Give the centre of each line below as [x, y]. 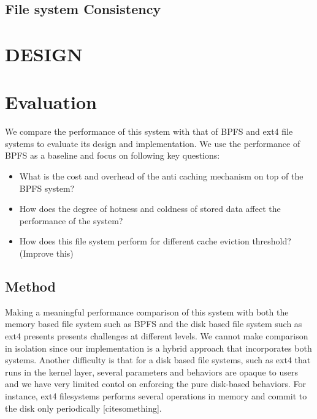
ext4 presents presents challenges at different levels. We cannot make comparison [157, 336]
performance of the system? [71, 220]
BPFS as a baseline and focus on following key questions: [113, 155]
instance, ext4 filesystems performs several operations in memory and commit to [156, 395]
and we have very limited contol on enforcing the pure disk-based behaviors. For [156, 384]
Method [30, 286]
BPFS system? [47, 188]
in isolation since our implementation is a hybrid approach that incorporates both [158, 348]
